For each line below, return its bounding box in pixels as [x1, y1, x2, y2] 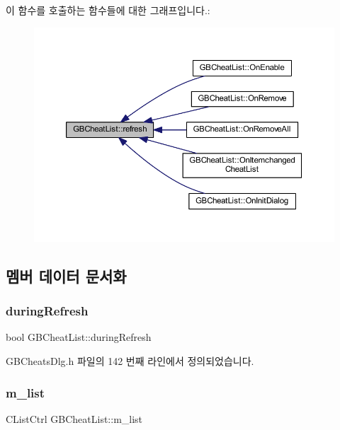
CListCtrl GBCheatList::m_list [6, 411, 143, 426]
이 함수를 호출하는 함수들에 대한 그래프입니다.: [6, 3, 210, 17]
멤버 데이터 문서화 [6, 265, 127, 286]
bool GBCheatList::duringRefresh [6, 330, 152, 344]
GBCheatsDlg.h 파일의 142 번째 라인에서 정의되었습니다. [6, 354, 254, 368]
